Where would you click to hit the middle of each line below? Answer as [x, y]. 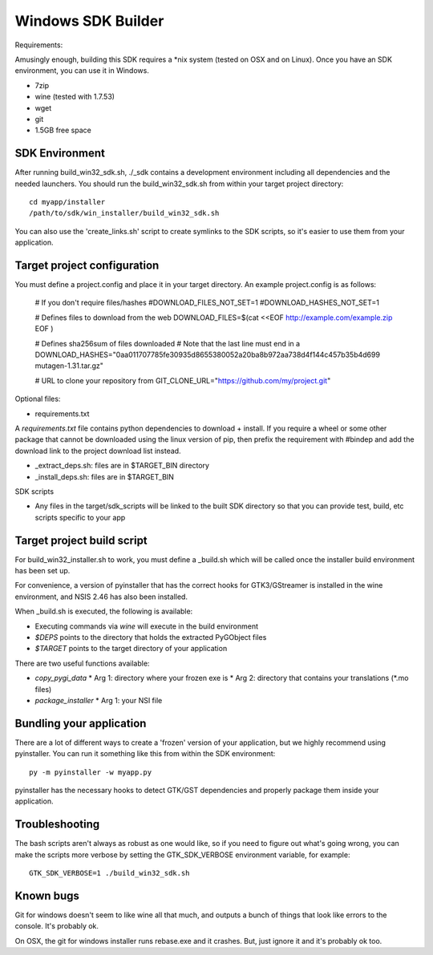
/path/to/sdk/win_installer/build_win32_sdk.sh [124, 213]
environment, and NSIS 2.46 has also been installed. [101, 597]
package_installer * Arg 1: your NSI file [99, 700]
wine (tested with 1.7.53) [75, 97]
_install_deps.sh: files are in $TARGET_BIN [104, 476]
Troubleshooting [57, 825]
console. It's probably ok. [57, 926]
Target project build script [81, 540]
